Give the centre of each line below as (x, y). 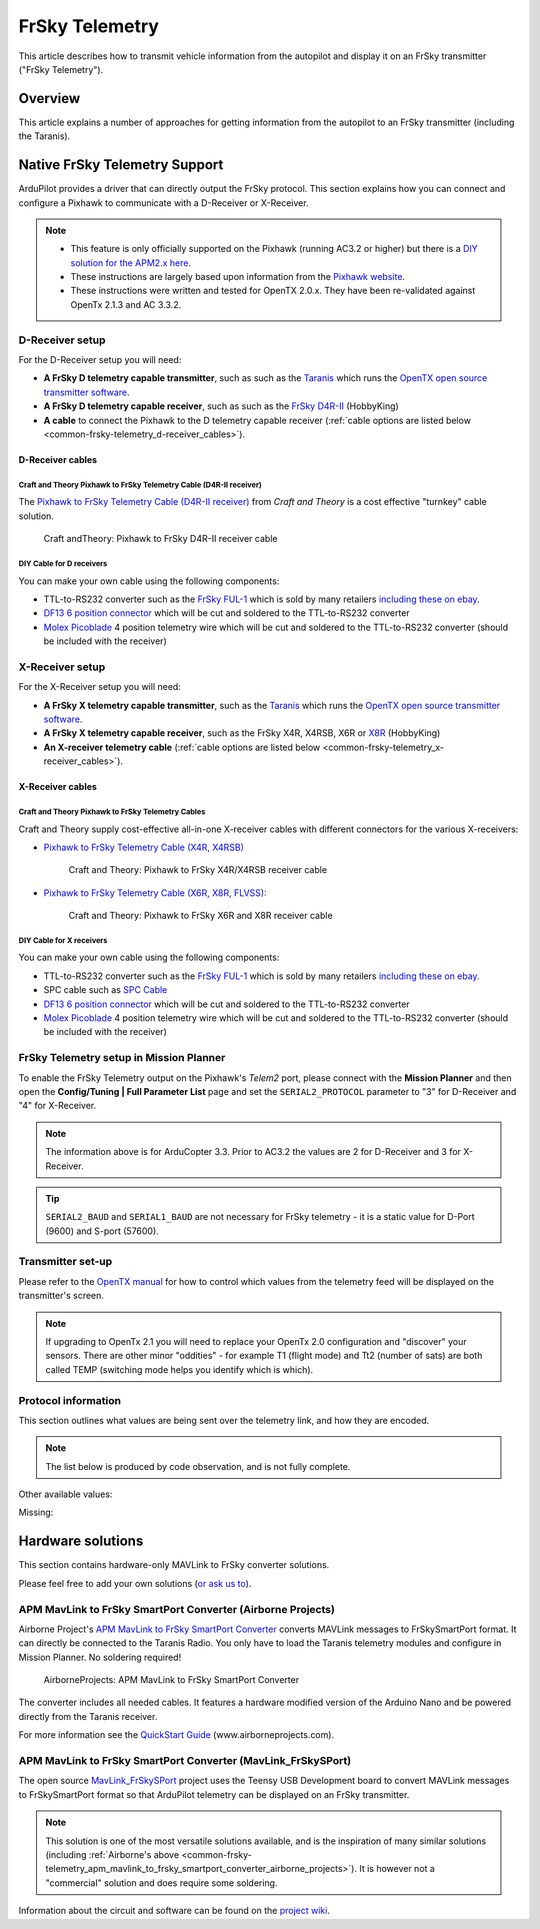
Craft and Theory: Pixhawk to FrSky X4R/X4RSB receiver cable (198, 870)
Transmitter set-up (65, 1262)
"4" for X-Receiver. (57, 1106)
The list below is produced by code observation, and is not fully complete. (198, 1466)
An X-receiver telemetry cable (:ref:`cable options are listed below (182, 747)
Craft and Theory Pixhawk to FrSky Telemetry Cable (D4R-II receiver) (140, 485)
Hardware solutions (81, 1541)
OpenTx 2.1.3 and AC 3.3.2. (126, 304)
